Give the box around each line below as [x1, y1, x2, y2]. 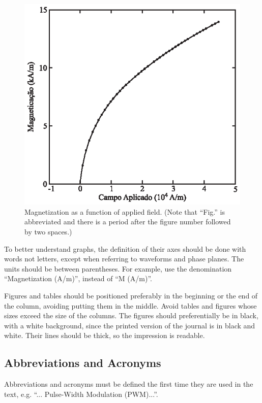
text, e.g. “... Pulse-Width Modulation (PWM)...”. [4, 388, 158, 399]
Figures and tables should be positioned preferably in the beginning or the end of [4, 290, 258, 300]
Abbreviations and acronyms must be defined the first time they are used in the [4, 379, 253, 389]
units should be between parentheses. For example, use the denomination [4, 263, 232, 274]
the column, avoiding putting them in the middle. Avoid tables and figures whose [4, 300, 257, 311]
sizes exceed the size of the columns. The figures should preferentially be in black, [4, 310, 258, 321]
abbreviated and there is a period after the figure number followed [24, 216, 231, 227]
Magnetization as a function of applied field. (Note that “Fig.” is [24, 206, 225, 217]
